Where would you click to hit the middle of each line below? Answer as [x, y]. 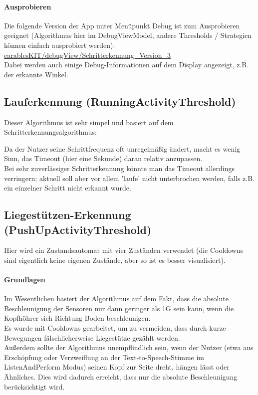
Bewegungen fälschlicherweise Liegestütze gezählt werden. [92, 337]
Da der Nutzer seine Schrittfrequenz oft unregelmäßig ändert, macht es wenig [122, 148]
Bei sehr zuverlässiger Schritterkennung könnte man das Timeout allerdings [120, 168]
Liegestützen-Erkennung [68, 215]
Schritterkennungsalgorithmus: [50, 132]
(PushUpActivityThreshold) [78, 229]
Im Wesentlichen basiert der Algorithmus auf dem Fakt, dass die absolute [116, 298]
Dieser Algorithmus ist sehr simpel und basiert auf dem [89, 122]
